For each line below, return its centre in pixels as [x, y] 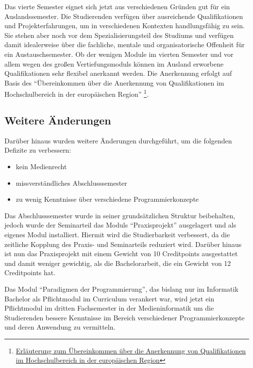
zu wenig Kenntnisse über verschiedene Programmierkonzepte [107, 199]
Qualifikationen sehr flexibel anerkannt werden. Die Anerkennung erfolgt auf [118, 73]
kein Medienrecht [41, 166]
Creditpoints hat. [30, 272]
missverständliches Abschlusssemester [71, 183]
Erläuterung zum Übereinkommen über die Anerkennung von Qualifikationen [131, 350]
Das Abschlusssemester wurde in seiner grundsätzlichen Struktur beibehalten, [120, 215]
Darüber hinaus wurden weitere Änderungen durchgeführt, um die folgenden [118, 140]
